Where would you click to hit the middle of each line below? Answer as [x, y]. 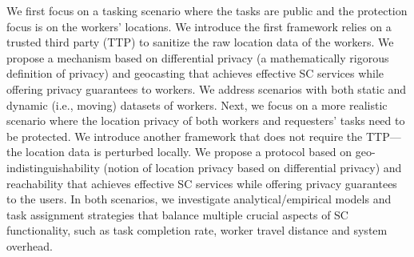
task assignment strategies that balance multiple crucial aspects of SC [177, 214]
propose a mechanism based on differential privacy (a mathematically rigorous [198, 57]
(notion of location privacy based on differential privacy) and [253, 167]
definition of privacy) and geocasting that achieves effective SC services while [195, 73]
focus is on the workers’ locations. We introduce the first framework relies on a [199, 26]
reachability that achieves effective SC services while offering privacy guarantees [202, 183]
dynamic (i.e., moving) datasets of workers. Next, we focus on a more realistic [197, 104]
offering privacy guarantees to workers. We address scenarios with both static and [207, 88]
